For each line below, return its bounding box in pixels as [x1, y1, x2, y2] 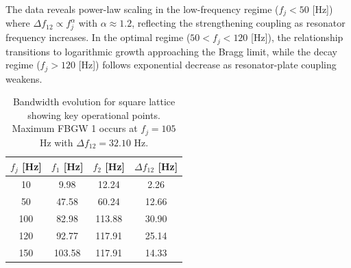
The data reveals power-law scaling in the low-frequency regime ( [5, 2, 279, 16]
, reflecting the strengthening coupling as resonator [132, 16, 346, 30]
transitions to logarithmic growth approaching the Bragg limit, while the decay [5, 44, 337, 58]
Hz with [39, 135, 73, 149]
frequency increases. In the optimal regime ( [5, 30, 191, 44]
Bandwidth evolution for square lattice [12, 94, 175, 109]
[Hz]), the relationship [251, 30, 343, 44]
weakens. [5, 71, 43, 85]
